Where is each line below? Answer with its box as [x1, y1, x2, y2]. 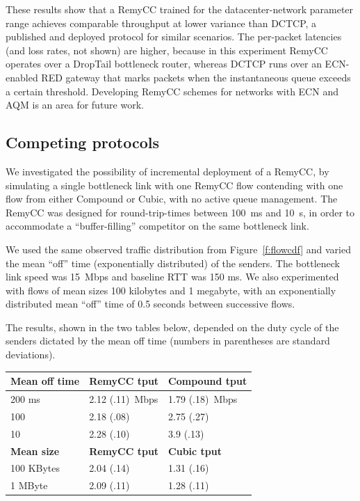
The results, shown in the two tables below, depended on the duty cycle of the [6, 319, 339, 334]
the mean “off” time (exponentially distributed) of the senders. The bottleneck [6, 255, 340, 270]
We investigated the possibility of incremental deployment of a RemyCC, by [6, 164, 329, 178]
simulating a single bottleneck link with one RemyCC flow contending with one [6, 177, 343, 192]
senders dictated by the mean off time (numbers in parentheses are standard [6, 333, 330, 348]
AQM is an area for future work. [6, 97, 144, 112]
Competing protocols [6, 132, 160, 153]
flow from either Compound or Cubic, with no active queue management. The [6, 191, 338, 206]
